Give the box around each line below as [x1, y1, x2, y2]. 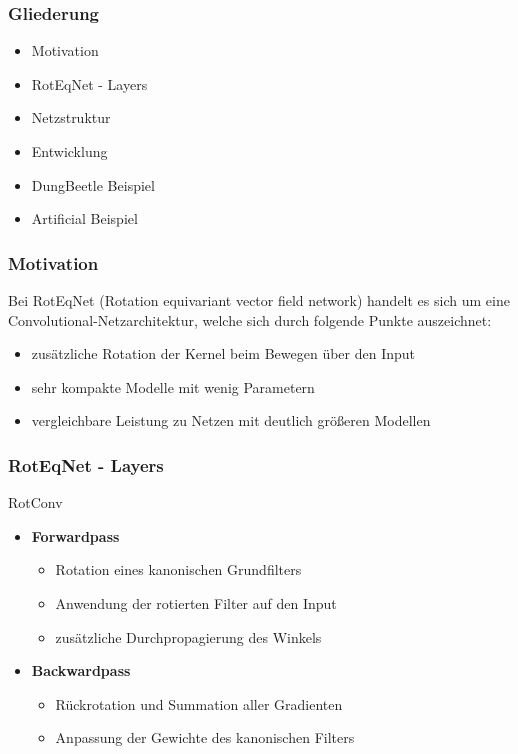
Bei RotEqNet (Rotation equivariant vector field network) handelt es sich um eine [8, 290, 510, 310]
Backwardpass [31, 660, 131, 681]
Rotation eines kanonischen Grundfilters [55, 559, 302, 580]
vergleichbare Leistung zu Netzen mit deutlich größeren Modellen [31, 410, 431, 431]
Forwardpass [31, 525, 120, 546]
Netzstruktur [31, 107, 111, 128]
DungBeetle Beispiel [31, 174, 155, 195]
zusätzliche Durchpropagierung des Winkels [55, 626, 322, 647]
